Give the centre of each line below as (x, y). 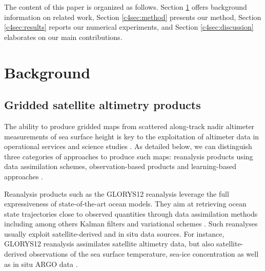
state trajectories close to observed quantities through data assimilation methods (131, 213)
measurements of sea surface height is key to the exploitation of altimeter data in (132, 136)
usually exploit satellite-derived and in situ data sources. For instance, (114, 233)
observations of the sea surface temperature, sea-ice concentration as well (144, 254)
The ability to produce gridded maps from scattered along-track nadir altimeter (129, 126)
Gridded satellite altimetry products (103, 105)
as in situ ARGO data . (41, 264)
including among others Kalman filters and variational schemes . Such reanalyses (131, 224)
